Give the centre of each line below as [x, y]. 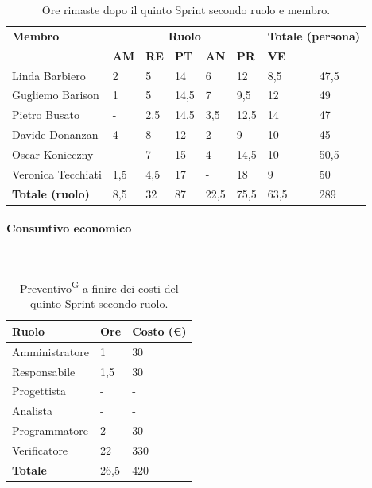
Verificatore [40, 450]
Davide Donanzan [55, 134]
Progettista [39, 391]
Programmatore [50, 430]
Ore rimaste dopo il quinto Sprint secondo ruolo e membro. [186, 10]
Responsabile [44, 371]
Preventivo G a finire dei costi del [99, 287]
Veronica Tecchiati [57, 173]
